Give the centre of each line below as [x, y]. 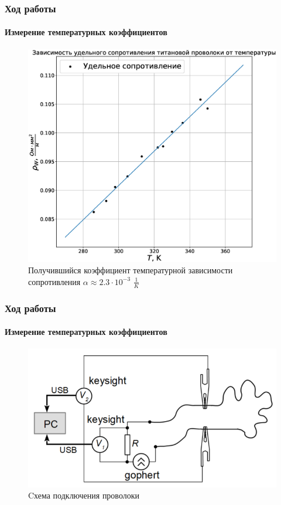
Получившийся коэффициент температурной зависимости [131, 270]
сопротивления [54, 281]
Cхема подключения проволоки [84, 495]
